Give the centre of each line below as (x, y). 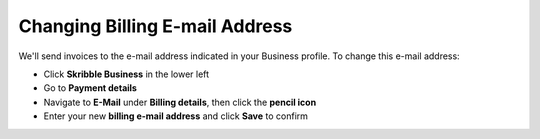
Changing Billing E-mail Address (155, 26)
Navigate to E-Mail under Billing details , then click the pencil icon (180, 102)
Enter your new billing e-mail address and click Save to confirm (176, 116)
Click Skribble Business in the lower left (126, 74)
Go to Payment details (90, 88)
